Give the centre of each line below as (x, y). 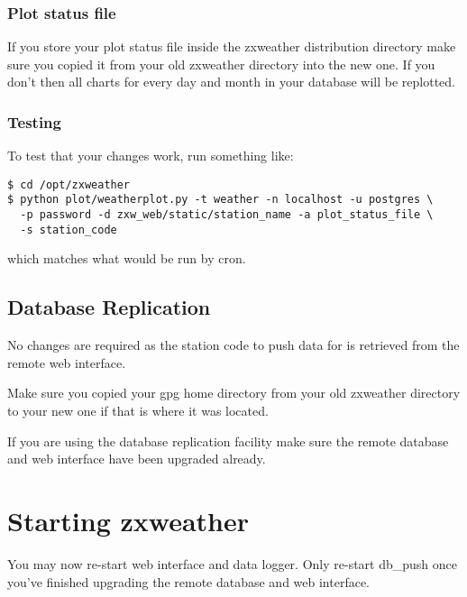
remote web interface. (67, 362)
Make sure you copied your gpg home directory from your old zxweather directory (234, 393)
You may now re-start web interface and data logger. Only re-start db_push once (233, 563)
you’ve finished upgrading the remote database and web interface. (189, 581)
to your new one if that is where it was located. (138, 411)
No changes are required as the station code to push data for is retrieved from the (233, 345)
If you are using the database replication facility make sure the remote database (228, 441)
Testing (34, 121)
